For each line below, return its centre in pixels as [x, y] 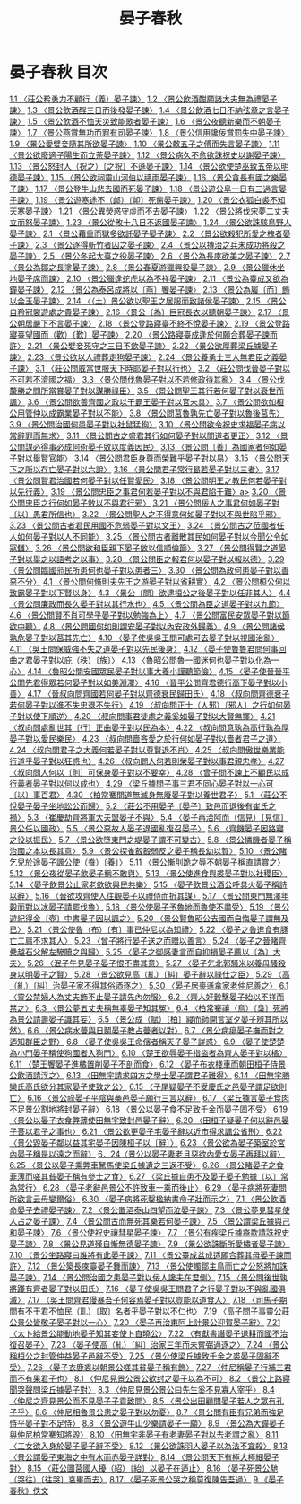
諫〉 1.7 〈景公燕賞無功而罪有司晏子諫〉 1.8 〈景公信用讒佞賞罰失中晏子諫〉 [149, 132]
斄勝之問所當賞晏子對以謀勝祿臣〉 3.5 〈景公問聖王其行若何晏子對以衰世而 [147, 391]
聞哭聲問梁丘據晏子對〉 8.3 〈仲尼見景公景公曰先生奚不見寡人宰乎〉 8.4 [142, 1389]
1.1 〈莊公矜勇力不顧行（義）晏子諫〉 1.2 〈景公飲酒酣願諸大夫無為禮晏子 [143, 99]
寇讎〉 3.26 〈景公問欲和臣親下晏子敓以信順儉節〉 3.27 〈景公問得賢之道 [144, 548]
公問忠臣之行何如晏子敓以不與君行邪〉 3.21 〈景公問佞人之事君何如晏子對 [145, 503]
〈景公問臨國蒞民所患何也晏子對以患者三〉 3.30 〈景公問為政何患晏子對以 [146, 570]
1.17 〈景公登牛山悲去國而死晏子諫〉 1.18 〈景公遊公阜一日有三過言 [157, 189]
